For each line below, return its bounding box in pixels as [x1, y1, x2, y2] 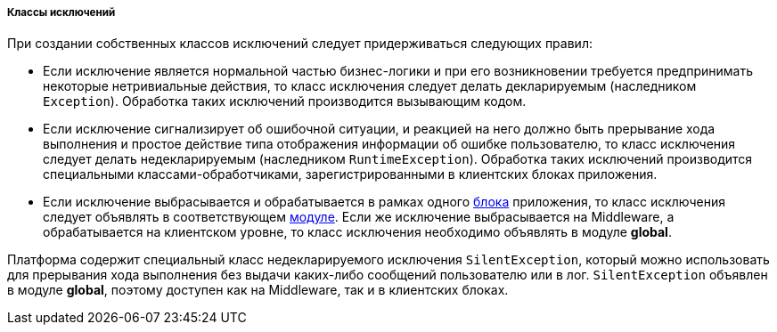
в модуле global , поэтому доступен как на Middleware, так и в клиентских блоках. [7, 282, 509, 298]
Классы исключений [7, 6, 116, 19]
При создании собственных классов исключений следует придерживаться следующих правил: [7, 36, 593, 52]
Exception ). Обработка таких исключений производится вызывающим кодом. [43, 93, 527, 109]
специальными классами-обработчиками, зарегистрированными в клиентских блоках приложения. [43, 166, 658, 182]
